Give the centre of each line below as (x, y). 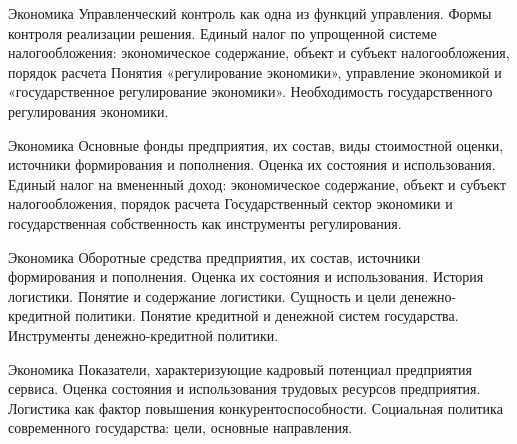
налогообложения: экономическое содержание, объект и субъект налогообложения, (259, 52)
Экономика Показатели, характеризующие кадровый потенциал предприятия (240, 368)
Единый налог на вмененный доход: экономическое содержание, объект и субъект (257, 183)
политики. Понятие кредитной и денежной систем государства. (267, 315)
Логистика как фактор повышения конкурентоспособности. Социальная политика (255, 407)
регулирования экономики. (88, 110)
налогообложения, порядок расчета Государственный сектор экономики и (230, 203)
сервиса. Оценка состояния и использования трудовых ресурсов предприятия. (244, 388)
